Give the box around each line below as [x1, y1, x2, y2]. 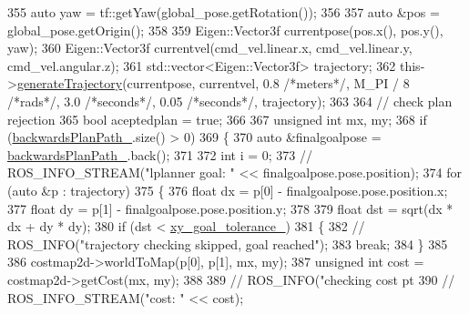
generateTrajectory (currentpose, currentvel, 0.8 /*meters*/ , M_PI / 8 [16, 74, 410, 93]
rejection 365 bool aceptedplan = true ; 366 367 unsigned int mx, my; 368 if [7, 109, 427, 128]
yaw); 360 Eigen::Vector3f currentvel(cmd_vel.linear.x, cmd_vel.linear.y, [7, 38, 413, 57]
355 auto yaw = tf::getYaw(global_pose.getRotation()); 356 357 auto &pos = [7, 3, 440, 21]
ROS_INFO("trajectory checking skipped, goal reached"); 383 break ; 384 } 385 [7, 234, 448, 253]
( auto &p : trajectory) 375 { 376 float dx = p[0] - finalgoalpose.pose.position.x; [7, 180, 448, 199]
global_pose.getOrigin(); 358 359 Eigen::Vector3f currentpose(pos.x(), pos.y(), [7, 20, 444, 39]
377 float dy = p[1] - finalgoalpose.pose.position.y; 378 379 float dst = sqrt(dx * [7, 198, 454, 218]
